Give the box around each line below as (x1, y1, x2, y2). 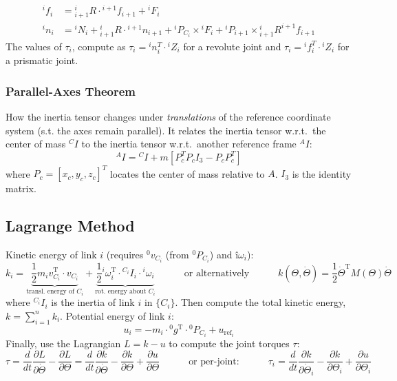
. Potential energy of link (60, 308, 165, 322)
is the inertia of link (51, 295, 135, 309)
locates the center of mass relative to (109, 166, 265, 181)
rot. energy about (95, 288, 147, 296)
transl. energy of (26, 288, 74, 296)
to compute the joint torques (169, 336, 290, 350)
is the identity (292, 166, 352, 181)
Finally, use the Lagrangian (6, 336, 121, 350)
